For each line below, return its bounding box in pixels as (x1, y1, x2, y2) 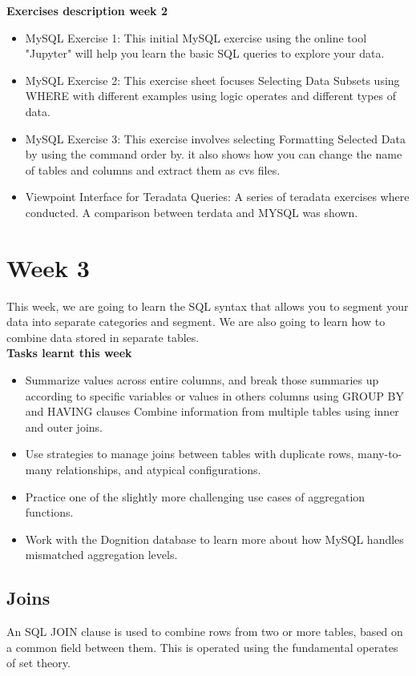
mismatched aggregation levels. (25, 546, 178, 563)
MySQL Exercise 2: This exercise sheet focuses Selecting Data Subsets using (25, 71, 400, 88)
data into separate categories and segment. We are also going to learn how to (6, 313, 386, 330)
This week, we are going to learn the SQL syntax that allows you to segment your (6, 297, 409, 314)
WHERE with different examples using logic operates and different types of (25, 87, 397, 104)
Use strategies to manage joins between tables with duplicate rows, (25, 445, 354, 462)
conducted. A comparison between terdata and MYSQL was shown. (25, 203, 358, 220)
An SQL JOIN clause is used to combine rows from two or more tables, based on (6, 623, 403, 640)
